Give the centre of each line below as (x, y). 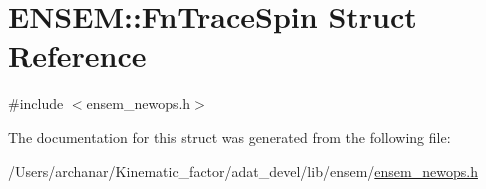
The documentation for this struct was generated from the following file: (229, 136)
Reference (77, 55)
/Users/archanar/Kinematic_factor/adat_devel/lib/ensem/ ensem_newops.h (243, 170)
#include (36, 103)
